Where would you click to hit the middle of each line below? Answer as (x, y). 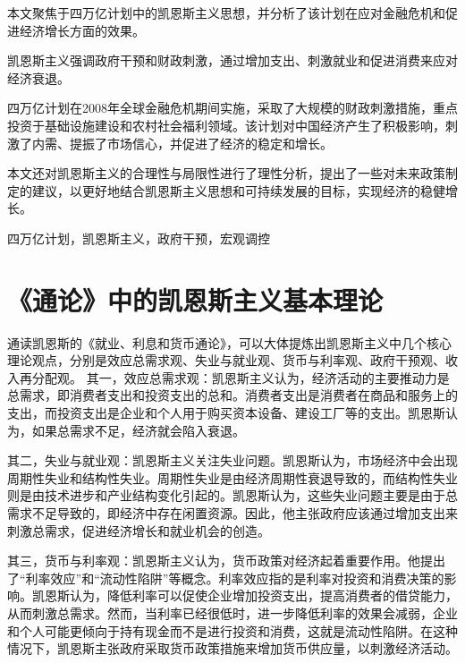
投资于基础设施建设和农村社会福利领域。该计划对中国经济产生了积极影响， (226, 125)
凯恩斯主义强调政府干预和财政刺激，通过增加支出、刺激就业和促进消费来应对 (232, 60)
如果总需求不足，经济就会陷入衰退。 (138, 430)
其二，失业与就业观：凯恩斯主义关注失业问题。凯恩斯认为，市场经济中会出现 (232, 460)
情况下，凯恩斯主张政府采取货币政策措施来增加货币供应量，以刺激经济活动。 (232, 648)
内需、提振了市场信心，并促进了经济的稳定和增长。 (182, 143)
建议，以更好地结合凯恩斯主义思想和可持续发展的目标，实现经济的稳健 (238, 190)
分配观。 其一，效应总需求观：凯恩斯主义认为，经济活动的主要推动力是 (241, 377)
